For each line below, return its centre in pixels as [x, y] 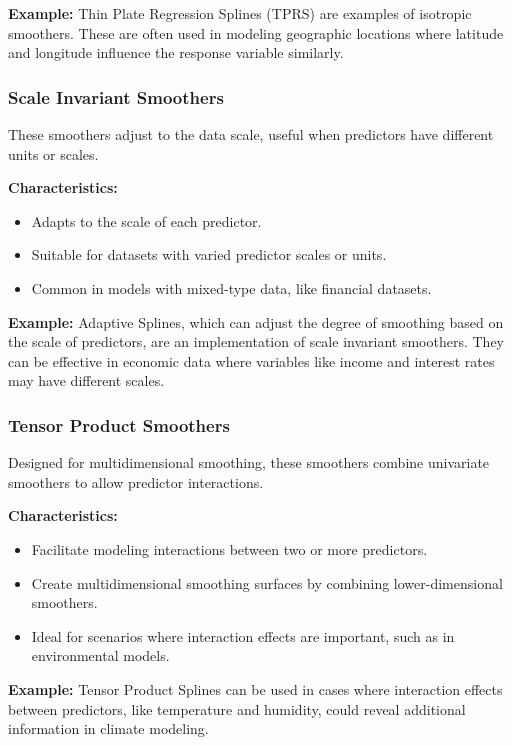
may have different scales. [86, 380]
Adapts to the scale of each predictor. [146, 220]
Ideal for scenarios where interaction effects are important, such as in [243, 635]
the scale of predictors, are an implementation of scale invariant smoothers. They [256, 341]
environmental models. [100, 655]
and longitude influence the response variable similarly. [176, 52]
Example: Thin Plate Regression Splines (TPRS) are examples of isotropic [240, 13]
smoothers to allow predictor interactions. [136, 481]
